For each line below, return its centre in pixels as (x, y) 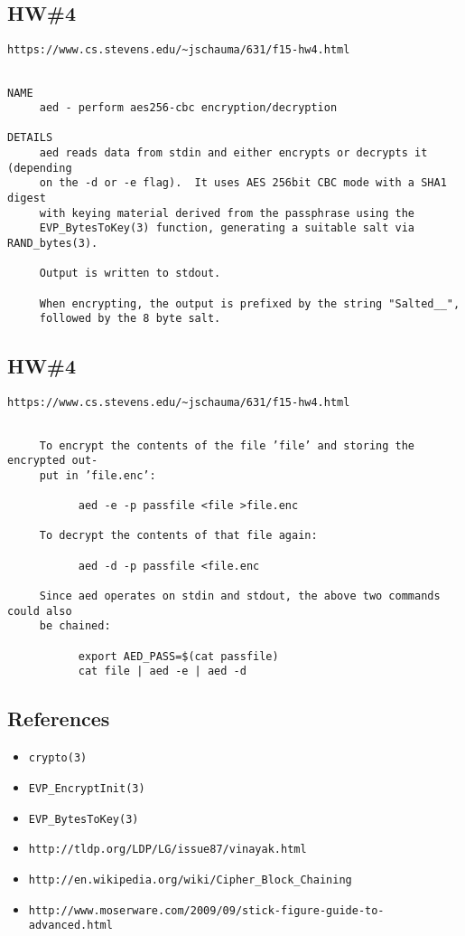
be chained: (75, 626)
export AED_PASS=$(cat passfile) (178, 656)
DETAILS (30, 138)
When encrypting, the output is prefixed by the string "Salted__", (250, 303)
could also (40, 611)
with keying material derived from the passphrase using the (227, 213)
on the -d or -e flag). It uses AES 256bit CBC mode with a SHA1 (243, 183)
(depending (40, 168)
